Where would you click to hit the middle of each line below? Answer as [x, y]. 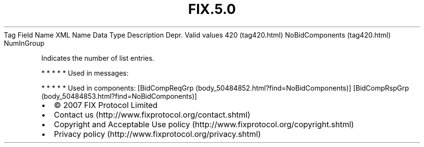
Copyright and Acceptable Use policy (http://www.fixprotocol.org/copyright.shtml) [204, 124]
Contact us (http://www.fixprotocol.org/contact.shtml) [152, 114]
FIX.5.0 [212, 9]
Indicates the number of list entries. [98, 58]
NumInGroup [24, 43]
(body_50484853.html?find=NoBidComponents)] [119, 96]
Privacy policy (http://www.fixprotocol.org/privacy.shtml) [157, 134]
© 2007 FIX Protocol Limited [106, 105]
